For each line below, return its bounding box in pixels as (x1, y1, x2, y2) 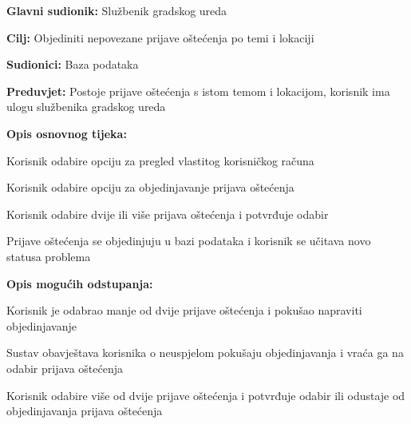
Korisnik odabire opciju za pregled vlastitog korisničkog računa (6, 152, 314, 168)
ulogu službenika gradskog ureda (6, 98, 166, 115)
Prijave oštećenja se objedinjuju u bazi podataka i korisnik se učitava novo (6, 232, 371, 249)
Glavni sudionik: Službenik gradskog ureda (6, 2, 227, 18)
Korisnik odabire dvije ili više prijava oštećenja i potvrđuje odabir (6, 205, 329, 222)
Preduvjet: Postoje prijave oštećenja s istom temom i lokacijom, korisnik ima (6, 82, 390, 99)
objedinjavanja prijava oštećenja (6, 402, 163, 419)
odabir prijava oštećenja (6, 359, 124, 376)
